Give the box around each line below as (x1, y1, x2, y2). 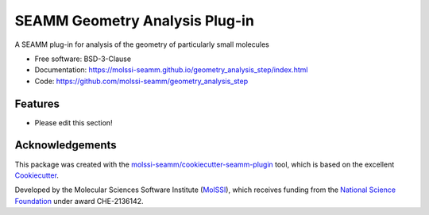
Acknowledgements (14, 139, 117, 152)
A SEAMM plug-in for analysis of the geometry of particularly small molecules (14, 40, 269, 49)
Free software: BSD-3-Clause (34, 54, 131, 63)
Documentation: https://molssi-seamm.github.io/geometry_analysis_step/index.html (34, 65, 308, 75)
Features (14, 97, 60, 110)
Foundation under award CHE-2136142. (14, 196, 144, 205)
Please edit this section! (34, 117, 113, 127)
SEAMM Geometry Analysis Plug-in (14, 12, 254, 29)
